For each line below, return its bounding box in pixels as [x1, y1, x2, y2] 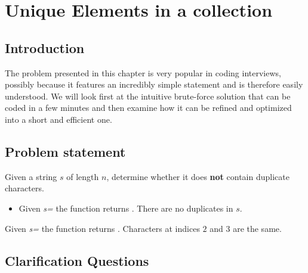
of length [66, 170, 99, 182]
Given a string [5, 170, 57, 182]
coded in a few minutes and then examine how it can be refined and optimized [5, 101, 292, 114]
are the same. [233, 222, 282, 234]
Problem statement [5, 142, 126, 160]
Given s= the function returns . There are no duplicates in [19, 201, 233, 214]
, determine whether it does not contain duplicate [106, 170, 289, 182]
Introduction [5, 38, 85, 57]
